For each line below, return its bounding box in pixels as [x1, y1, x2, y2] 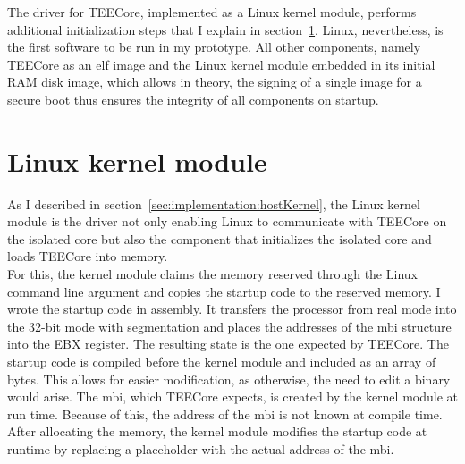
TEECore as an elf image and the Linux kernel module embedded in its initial [7, 55, 435, 73]
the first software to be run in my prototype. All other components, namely [7, 38, 421, 56]
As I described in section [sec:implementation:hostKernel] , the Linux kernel [7, 194, 420, 213]
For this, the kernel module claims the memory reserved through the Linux [7, 265, 418, 283]
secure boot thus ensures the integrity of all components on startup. [7, 89, 379, 108]
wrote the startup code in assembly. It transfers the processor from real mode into [7, 299, 457, 318]
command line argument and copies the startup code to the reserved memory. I [7, 282, 441, 300]
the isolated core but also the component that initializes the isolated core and [7, 229, 432, 248]
